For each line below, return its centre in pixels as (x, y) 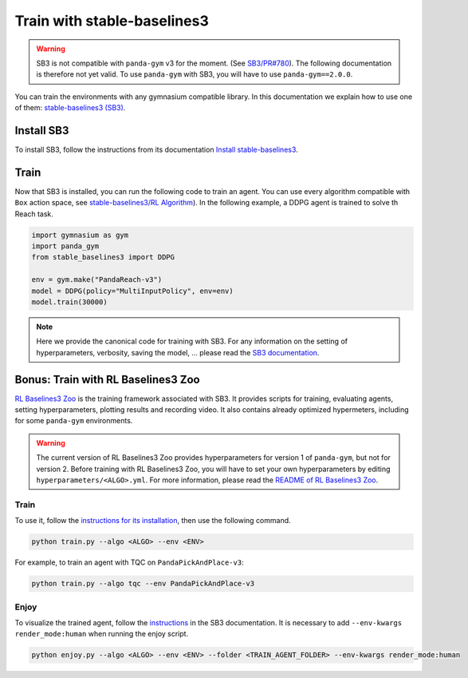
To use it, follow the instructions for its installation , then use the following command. (153, 521)
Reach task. (34, 214)
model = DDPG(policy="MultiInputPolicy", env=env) (133, 291)
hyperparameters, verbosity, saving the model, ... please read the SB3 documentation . (178, 352)
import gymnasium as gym (80, 235)
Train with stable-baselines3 (112, 21)
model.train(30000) (69, 302)
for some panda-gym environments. (74, 421)
